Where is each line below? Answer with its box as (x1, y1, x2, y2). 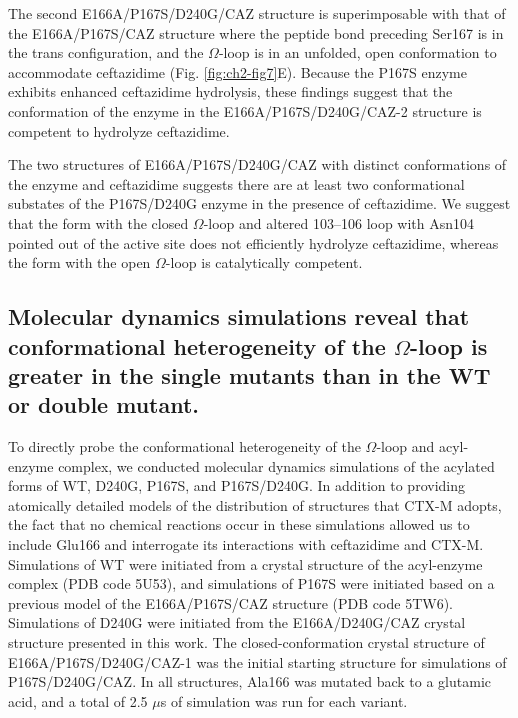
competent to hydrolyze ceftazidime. (8, 120, 230, 141)
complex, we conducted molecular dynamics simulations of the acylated (58, 455, 495, 476)
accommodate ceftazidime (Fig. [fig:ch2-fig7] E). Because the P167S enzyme (8, 61, 467, 82)
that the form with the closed (8, 212, 189, 233)
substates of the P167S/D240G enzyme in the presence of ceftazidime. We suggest (8, 193, 511, 214)
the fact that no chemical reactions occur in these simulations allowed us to (8, 514, 470, 535)
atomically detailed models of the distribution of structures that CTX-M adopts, (8, 494, 502, 515)
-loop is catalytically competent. (165, 252, 363, 273)
